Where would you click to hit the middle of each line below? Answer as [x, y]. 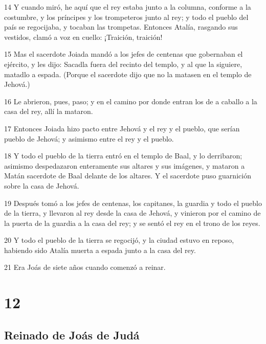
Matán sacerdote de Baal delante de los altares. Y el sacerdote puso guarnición [128, 176]
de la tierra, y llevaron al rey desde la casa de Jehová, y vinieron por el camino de [132, 213]
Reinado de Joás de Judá [72, 335]
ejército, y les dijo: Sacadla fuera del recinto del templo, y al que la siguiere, [123, 64]
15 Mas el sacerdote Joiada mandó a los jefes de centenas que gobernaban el [124, 54]
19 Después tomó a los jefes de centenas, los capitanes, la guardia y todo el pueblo [133, 203]
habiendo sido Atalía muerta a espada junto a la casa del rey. [100, 250]
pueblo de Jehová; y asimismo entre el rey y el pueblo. [89, 138]
